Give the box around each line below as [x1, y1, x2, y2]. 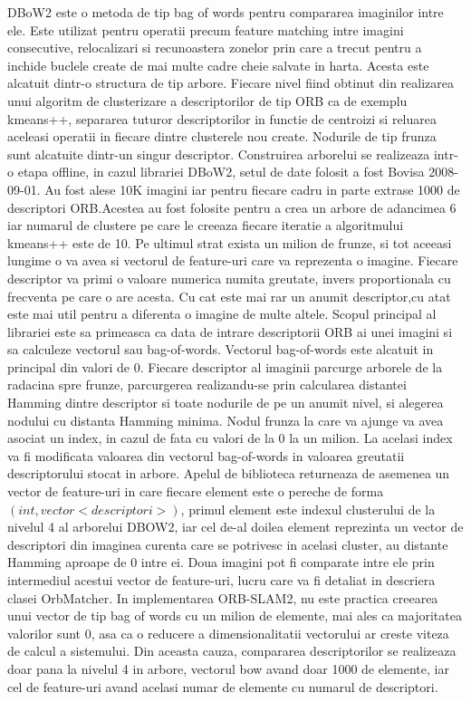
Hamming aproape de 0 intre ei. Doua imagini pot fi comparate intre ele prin [7, 553, 435, 572]
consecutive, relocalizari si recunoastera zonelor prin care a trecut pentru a [7, 38, 422, 57]
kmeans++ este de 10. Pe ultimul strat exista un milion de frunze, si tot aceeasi [7, 233, 452, 252]
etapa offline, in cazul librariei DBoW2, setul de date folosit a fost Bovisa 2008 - [17, 162, 458, 181]
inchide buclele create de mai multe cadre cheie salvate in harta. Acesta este [7, 55, 429, 74]
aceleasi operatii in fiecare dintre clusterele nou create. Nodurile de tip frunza [7, 127, 437, 146]
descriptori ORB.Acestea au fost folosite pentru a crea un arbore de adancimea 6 [7, 197, 457, 216]
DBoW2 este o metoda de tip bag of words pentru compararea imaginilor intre [7, 3, 444, 21]
